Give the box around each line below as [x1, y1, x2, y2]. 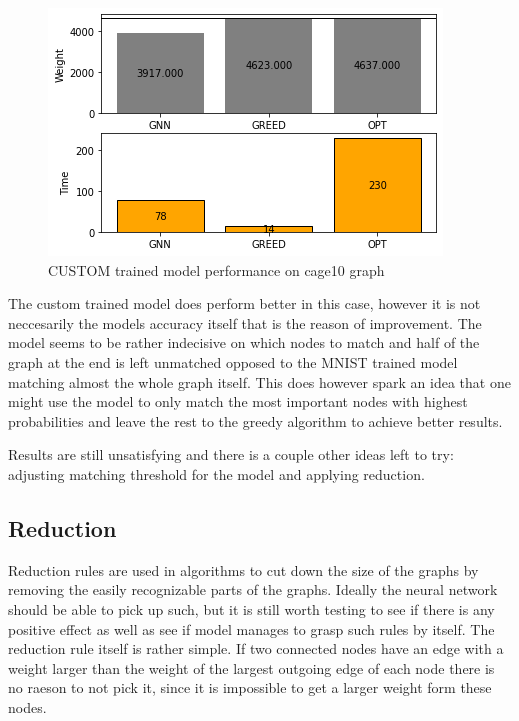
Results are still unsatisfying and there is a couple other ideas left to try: [8, 444, 454, 465]
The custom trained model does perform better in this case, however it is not [8, 293, 481, 314]
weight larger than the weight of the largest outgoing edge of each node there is [8, 657, 495, 678]
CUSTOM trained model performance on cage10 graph [48, 259, 385, 280]
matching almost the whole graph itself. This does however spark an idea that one [8, 371, 511, 392]
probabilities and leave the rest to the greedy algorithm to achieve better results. [8, 410, 503, 431]
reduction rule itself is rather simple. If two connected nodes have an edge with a [8, 638, 504, 659]
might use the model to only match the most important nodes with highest [8, 391, 468, 412]
